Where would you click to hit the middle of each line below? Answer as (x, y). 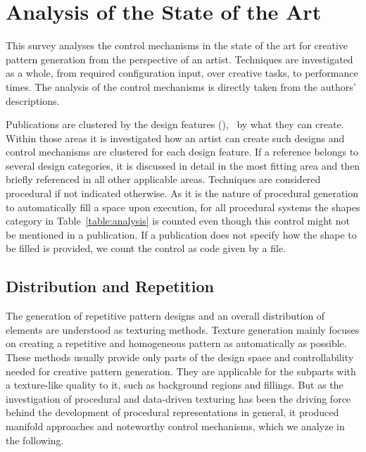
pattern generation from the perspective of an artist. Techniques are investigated (179, 59)
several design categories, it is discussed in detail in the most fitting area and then (183, 165)
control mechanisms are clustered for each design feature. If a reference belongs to (182, 152)
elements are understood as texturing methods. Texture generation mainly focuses (183, 329)
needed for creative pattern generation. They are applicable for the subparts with (181, 371)
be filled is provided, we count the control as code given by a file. (146, 248)
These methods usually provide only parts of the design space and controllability (180, 357)
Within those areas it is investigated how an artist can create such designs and (175, 138)
